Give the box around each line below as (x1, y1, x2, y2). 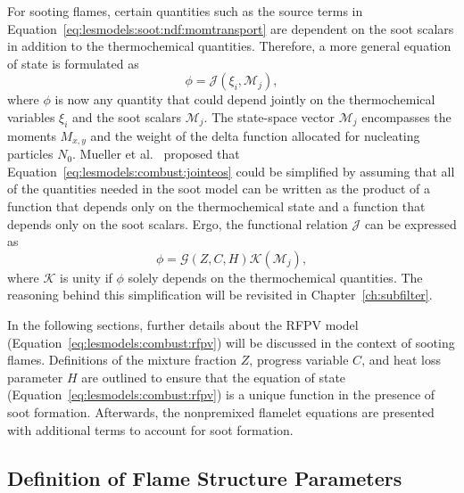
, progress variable (249, 350, 349, 369)
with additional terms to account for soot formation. (7, 420, 294, 439)
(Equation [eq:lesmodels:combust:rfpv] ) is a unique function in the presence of (7, 385, 435, 404)
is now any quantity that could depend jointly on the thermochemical (54, 90, 435, 109)
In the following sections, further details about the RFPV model (7, 315, 359, 333)
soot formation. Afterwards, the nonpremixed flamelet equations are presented (7, 402, 435, 421)
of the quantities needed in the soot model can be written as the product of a (7, 179, 430, 198)
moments (7, 126, 56, 144)
